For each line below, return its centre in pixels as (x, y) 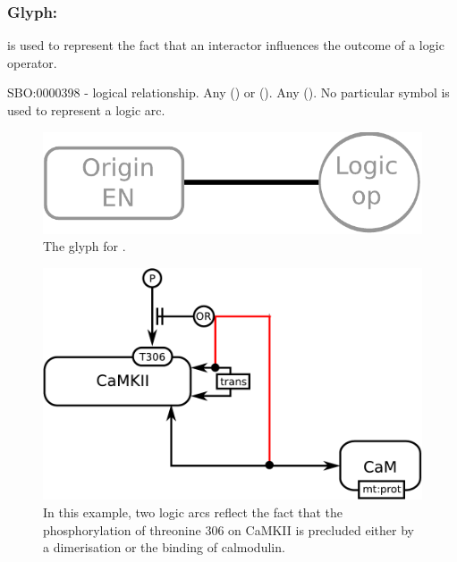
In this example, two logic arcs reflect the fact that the (193, 512)
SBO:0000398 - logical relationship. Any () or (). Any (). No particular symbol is (228, 92)
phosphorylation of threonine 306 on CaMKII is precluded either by (228, 529)
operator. (32, 62)
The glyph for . (85, 246)
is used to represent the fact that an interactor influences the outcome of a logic (226, 45)
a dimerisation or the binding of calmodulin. (164, 547)
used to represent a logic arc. (86, 110)
